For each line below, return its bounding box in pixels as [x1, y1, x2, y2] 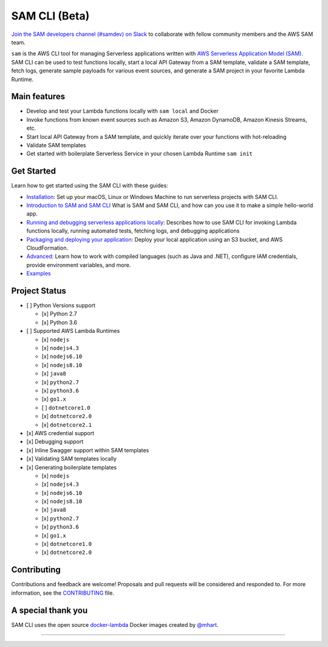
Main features [11, 91, 66, 102]
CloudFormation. [26, 244, 69, 251]
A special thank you [11, 605, 88, 615]
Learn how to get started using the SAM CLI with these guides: [11, 182, 168, 189]
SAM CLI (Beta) [11, 9, 90, 23]
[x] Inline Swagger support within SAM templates [26, 446, 149, 453]
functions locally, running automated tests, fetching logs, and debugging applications [26, 227, 240, 234]
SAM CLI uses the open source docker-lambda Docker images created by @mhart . [11, 621, 219, 628]
